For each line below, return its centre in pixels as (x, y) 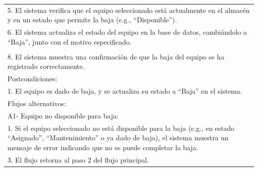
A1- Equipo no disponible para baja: (63, 115)
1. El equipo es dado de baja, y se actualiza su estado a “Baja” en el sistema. (125, 91)
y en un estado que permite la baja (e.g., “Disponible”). (92, 20)
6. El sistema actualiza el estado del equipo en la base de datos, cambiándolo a (127, 32)
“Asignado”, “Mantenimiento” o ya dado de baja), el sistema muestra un (118, 138)
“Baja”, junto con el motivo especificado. (69, 41)
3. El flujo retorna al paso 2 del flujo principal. (78, 159)
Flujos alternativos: (37, 103)
